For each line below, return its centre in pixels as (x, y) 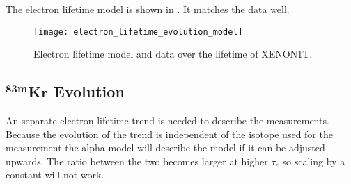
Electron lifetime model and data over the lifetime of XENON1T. (173, 54)
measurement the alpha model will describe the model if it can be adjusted (165, 148)
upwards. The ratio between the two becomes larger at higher (137, 161)
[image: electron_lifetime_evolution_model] (138, 32)
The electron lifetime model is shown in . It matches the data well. (148, 9)
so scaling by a (314, 161)
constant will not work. (55, 175)
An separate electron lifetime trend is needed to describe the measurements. (167, 120)
